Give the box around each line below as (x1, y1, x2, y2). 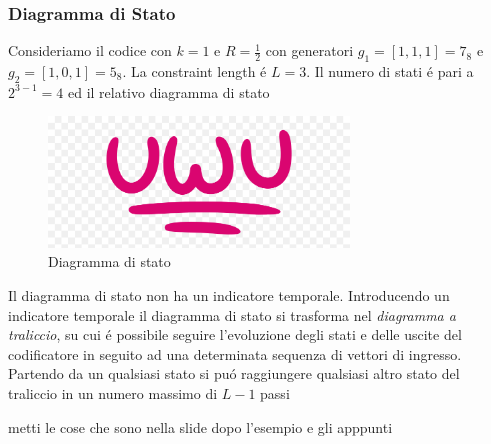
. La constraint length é (122, 61, 267, 82)
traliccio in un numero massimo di (8, 382, 218, 403)
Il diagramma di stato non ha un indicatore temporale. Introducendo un (8, 284, 450, 305)
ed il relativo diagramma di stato (67, 81, 270, 102)
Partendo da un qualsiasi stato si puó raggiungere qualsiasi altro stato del (8, 363, 460, 384)
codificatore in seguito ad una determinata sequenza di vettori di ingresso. (8, 343, 462, 364)
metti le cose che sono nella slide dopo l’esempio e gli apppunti (8, 416, 393, 437)
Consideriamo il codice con (8, 40, 172, 61)
